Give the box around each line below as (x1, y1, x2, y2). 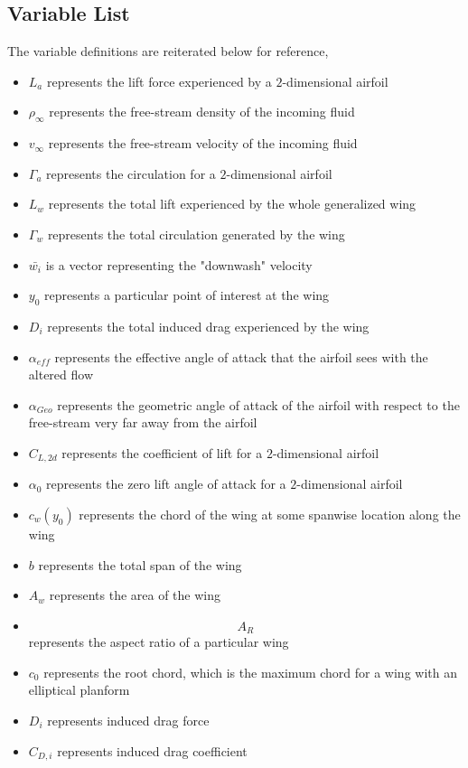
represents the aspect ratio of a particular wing (28, 632, 289, 651)
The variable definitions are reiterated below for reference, (7, 42, 329, 61)
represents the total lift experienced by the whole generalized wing (48, 194, 417, 213)
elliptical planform (28, 680, 130, 699)
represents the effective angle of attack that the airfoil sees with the (54, 347, 428, 366)
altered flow (28, 365, 94, 384)
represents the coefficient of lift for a (61, 443, 263, 462)
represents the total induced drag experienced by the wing (47, 316, 370, 335)
